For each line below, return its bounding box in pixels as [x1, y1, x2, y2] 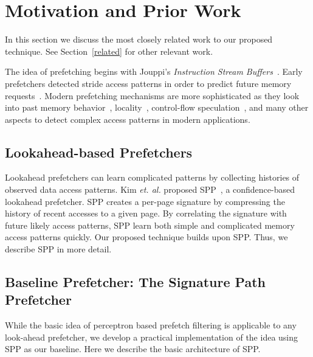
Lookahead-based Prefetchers [5, 142, 193, 161]
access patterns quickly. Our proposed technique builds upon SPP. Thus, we [5, 230, 288, 243]
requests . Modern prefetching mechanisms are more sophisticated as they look [5, 89, 300, 102]
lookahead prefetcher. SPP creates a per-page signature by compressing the [5, 195, 285, 207]
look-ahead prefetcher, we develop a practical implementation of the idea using [5, 330, 298, 343]
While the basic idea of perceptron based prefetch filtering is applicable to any [5, 319, 297, 331]
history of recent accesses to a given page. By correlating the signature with [5, 207, 287, 220]
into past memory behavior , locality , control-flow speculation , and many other [5, 101, 309, 114]
